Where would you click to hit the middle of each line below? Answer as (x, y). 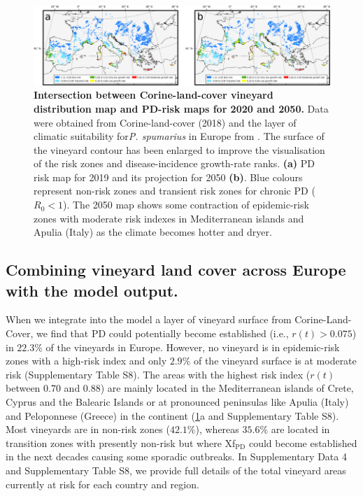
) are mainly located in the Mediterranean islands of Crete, (227, 388)
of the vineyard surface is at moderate (275, 361)
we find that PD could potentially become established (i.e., (162, 333)
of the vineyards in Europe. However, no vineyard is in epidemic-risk (193, 347)
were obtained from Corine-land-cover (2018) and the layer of (165, 122)
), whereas (217, 429)
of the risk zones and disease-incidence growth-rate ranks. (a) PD (174, 163)
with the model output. (92, 290)
